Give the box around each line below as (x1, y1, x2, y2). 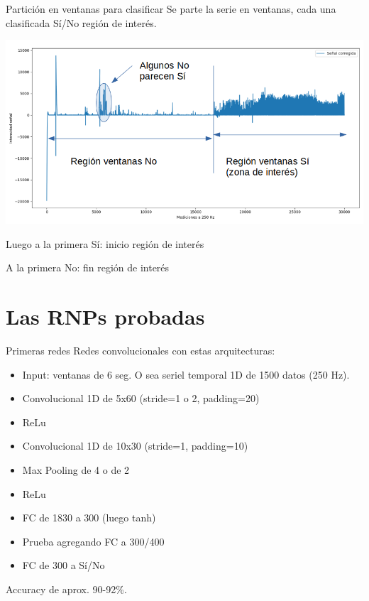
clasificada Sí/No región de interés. (6, 15, 157, 30)
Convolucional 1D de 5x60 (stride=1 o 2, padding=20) (22, 391, 260, 406)
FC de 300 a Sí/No (22, 558, 105, 573)
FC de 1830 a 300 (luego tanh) (22, 510, 156, 525)
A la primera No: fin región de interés (6, 260, 170, 275)
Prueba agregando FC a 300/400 (22, 534, 165, 548)
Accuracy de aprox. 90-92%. (6, 581, 127, 596)
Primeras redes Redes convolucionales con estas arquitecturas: (6, 343, 275, 358)
